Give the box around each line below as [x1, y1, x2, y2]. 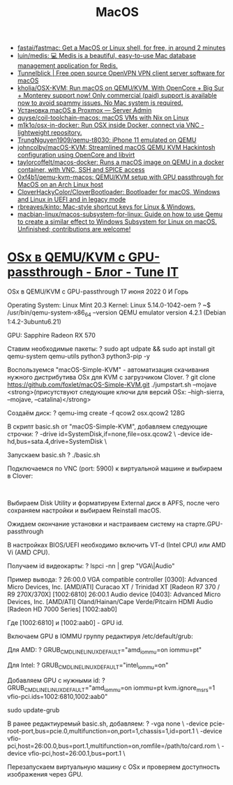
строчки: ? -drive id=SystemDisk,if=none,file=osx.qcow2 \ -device [7, 429, 200, 438]
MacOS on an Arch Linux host [17, 180, 103, 189]
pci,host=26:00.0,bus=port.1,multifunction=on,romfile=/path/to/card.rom [7, 742, 216, 750]
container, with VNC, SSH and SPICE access [17, 166, 145, 174]
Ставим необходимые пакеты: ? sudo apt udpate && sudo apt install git [7, 344, 215, 353]
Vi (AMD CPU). [7, 548, 50, 556]
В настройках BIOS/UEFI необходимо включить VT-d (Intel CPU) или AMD [7, 540, 226, 549]
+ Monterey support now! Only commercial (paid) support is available [17, 92, 218, 100]
